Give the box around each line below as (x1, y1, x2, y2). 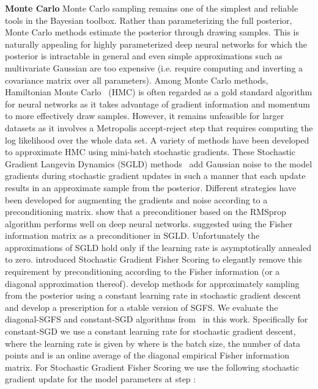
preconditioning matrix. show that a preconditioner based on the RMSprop (5, 205, 286, 218)
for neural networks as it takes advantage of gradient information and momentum (5, 97, 310, 110)
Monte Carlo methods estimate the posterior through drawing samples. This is (5, 26, 299, 38)
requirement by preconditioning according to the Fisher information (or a (5, 265, 280, 278)
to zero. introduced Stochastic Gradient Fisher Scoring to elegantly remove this (5, 253, 302, 266)
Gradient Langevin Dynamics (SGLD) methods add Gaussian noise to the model (5, 157, 312, 170)
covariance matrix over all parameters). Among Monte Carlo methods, (5, 73, 268, 86)
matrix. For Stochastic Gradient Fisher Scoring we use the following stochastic (5, 360, 299, 373)
